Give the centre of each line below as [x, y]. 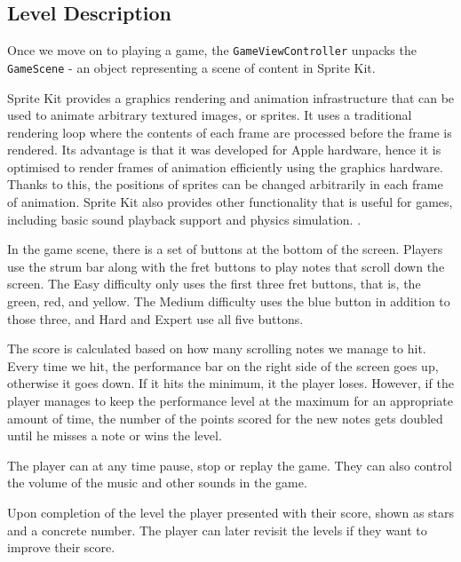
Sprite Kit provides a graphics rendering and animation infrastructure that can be [231, 97]
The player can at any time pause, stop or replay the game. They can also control [230, 465]
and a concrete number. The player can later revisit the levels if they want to [217, 530]
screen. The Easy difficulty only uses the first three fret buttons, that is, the [214, 284]
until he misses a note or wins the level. [115, 435]
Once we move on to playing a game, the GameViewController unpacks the [212, 50]
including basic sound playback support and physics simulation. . [184, 219]
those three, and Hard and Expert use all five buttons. [155, 318]
